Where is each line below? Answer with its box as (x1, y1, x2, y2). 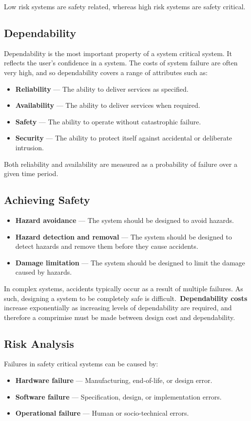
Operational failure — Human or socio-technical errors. (15, 408, 189, 418)
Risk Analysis (4, 336, 74, 351)
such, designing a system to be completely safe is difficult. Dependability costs (4, 293, 248, 303)
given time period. (4, 168, 58, 179)
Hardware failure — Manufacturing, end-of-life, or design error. (15, 375, 212, 385)
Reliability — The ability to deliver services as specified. (15, 83, 189, 94)
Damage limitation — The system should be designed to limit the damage (15, 257, 245, 267)
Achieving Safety (4, 192, 90, 207)
